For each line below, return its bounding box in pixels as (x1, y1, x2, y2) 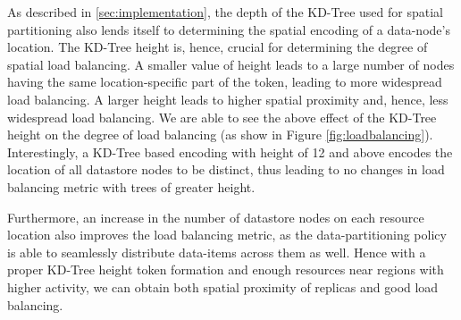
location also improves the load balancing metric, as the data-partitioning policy (7, 225, 447, 244)
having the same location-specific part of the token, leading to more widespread (7, 72, 442, 91)
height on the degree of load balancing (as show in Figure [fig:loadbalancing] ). (7, 125, 433, 144)
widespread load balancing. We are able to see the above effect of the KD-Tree (7, 107, 437, 126)
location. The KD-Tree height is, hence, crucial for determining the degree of (7, 38, 428, 56)
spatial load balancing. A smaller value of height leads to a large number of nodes (7, 55, 455, 73)
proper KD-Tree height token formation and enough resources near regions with (7, 260, 444, 279)
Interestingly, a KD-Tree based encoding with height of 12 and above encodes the (7, 142, 453, 161)
